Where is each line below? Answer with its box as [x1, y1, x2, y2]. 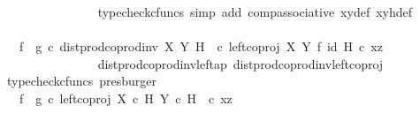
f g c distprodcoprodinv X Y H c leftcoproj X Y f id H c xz [19, 37, 383, 56]
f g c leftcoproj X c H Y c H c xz [19, 88, 233, 107]
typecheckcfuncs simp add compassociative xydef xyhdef [97, 3, 413, 20]
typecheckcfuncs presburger [6, 72, 157, 90]
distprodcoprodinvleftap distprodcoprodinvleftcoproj [97, 54, 384, 72]
